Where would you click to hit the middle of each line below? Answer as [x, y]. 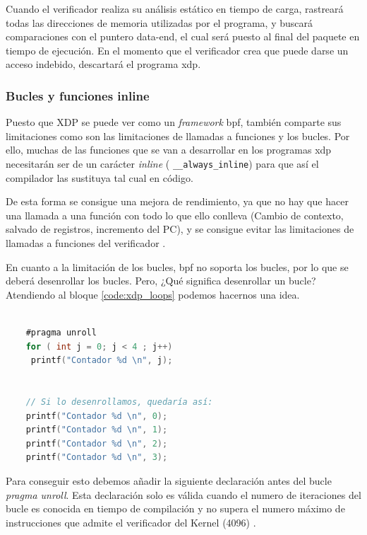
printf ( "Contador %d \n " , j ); [102, 361]
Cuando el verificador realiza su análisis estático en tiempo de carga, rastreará [175, 8]
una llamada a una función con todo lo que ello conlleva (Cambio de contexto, [175, 215]
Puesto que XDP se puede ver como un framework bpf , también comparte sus [174, 122]
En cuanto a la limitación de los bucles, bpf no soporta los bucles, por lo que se [177, 266]
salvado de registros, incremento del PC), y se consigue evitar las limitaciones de [180, 229]
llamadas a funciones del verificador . [86, 243]
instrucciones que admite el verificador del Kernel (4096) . [131, 522]
